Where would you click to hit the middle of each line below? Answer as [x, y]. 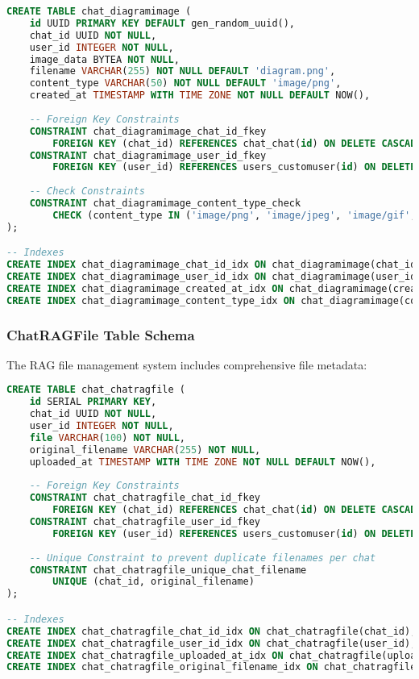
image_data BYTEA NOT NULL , [104, 59]
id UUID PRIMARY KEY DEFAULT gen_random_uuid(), [162, 23]
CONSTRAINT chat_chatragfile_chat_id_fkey [145, 498]
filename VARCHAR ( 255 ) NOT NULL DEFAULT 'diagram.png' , [183, 71]
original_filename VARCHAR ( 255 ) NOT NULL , [145, 450]
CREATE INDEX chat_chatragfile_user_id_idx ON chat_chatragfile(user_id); [212, 643]
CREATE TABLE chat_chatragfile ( [96, 390]
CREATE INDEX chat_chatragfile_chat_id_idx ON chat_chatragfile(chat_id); [212, 631]
